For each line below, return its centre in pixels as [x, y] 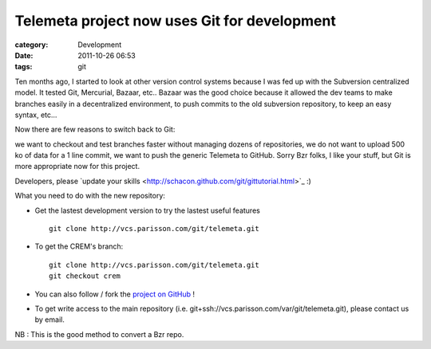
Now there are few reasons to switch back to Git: [95, 129]
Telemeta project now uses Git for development [176, 21]
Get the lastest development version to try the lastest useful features [148, 210]
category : [32, 45]
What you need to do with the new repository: [90, 196]
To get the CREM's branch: [79, 246]
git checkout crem [85, 276]
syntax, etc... [36, 115]
